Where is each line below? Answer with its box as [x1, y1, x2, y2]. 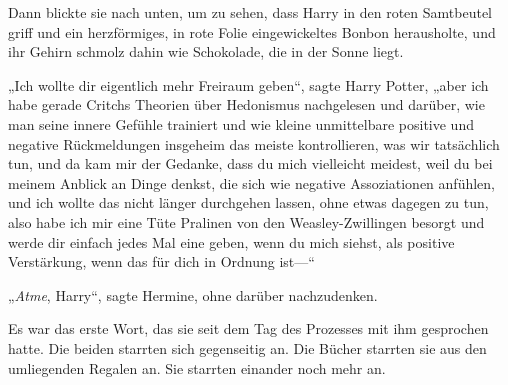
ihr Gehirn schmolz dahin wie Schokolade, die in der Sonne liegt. [8, 41, 404, 62]
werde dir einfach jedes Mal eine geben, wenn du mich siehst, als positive [8, 231, 455, 252]
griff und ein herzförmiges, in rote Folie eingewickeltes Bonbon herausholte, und [8, 21, 496, 42]
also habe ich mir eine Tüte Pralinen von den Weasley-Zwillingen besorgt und [8, 211, 485, 232]
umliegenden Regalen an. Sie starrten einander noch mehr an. [8, 357, 386, 378]
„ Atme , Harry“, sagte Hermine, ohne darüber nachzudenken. [8, 284, 378, 305]
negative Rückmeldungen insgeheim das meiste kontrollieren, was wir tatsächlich [8, 133, 500, 154]
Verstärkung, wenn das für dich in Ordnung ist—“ [8, 251, 315, 272]
